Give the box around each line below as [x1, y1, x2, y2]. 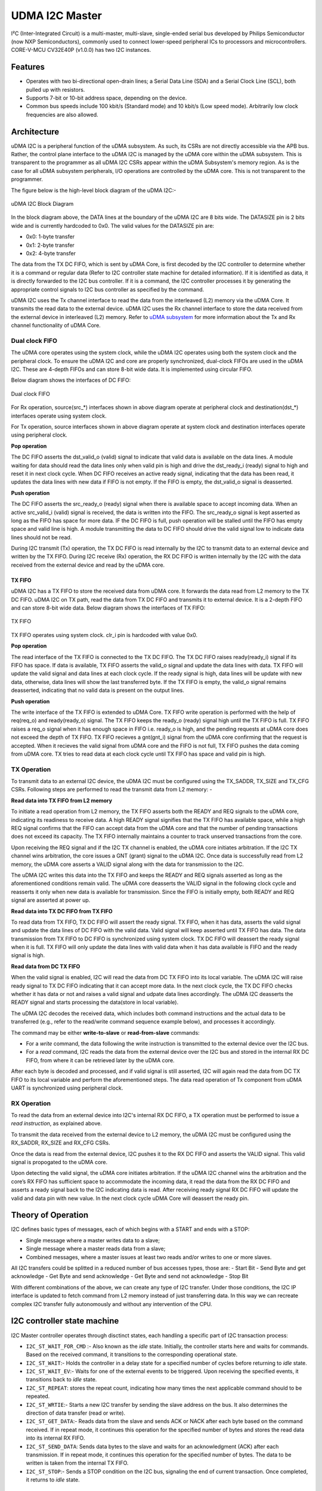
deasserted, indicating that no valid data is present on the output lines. [11, 686, 185, 694]
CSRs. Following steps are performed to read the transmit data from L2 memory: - [11, 786, 212, 793]
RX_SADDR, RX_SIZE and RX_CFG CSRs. [11, 1139, 110, 1146]
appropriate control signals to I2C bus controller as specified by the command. [11, 286, 205, 293]
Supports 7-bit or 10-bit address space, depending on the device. [26, 94, 187, 101]
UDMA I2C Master [11, 9, 103, 22]
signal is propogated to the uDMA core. [11, 1159, 108, 1166]
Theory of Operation [11, 1210, 89, 1220]
